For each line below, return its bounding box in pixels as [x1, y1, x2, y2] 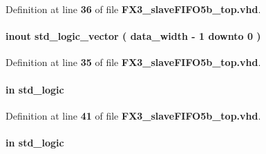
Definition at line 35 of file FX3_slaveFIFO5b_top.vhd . [6, 55, 261, 69]
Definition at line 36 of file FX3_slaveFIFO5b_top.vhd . [6, 2, 261, 16]
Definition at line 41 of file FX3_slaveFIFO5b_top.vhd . [6, 108, 261, 122]
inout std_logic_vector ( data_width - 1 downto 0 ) [6, 29, 261, 43]
